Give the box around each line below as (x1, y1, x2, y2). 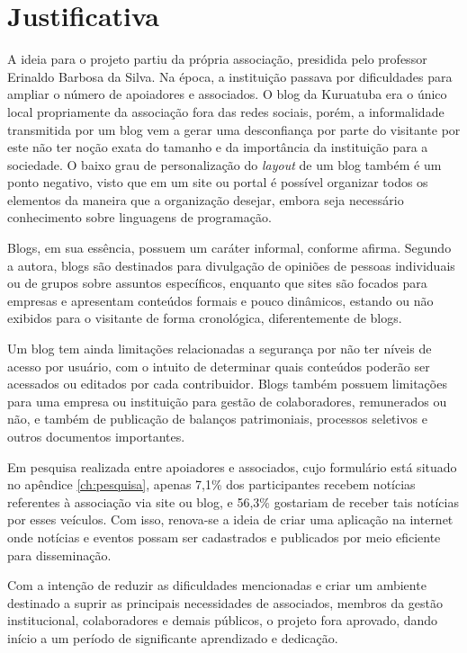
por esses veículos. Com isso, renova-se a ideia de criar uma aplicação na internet (7, 510, 454, 529)
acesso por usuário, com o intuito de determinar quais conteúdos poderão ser (7, 356, 430, 375)
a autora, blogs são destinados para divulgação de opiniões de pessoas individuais (7, 255, 455, 274)
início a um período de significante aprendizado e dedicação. (7, 628, 338, 647)
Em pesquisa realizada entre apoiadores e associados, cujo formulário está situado (7, 457, 457, 476)
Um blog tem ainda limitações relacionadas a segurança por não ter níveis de (7, 339, 432, 358)
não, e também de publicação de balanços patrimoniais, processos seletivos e (7, 409, 427, 428)
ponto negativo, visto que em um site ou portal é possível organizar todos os (7, 173, 428, 192)
